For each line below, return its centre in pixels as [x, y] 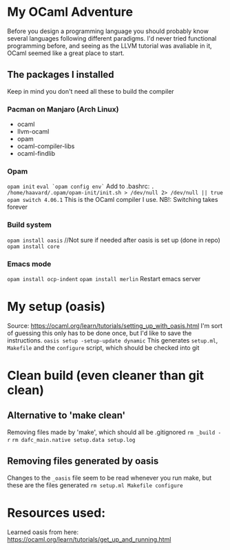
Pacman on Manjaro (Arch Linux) [63, 109]
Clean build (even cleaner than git [106, 376]
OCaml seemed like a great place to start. [66, 53]
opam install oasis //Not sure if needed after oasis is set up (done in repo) [114, 240]
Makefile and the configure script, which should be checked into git [103, 347]
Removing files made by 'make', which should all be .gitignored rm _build [111, 432]
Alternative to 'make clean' [66, 415]
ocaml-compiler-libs [46, 146]
